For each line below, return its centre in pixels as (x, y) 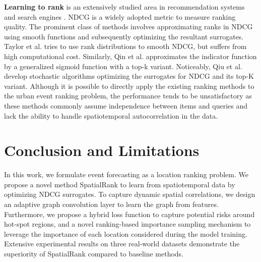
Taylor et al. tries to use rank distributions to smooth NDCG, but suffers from (125, 46)
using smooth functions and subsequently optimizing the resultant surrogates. (124, 36)
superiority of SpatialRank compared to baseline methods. (94, 253)
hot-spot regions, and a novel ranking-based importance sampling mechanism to (127, 224)
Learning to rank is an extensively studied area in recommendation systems (124, 7)
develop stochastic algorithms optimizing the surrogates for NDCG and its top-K (129, 76)
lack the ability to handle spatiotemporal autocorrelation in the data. (111, 115)
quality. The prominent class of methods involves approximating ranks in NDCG (128, 27)
